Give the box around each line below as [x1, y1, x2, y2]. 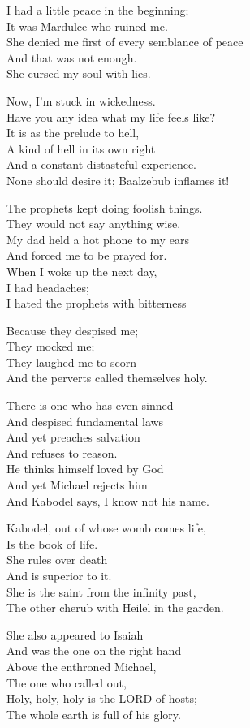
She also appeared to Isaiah [6, 626, 144, 643]
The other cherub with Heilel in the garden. [6, 599, 224, 616]
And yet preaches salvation [6, 429, 140, 446]
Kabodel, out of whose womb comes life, [6, 519, 206, 536]
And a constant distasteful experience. [6, 156, 196, 173]
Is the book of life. [6, 535, 98, 552]
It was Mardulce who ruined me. [6, 17, 168, 34]
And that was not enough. [6, 49, 137, 66]
